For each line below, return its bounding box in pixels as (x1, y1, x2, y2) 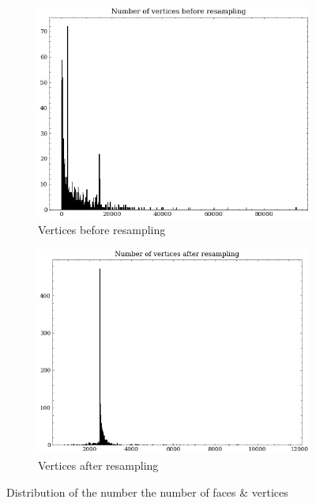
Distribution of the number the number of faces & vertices (6, 483, 288, 500)
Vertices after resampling (38, 457, 159, 474)
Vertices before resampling (38, 221, 166, 238)
